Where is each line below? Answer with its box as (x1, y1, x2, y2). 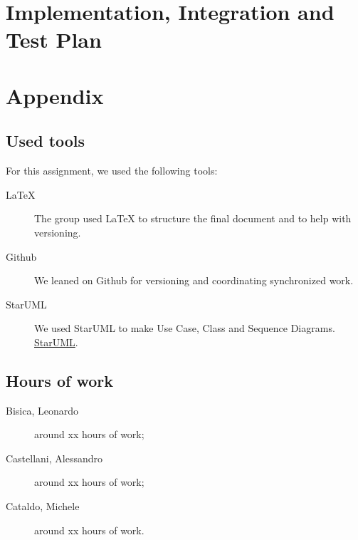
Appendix (6, 81, 104, 110)
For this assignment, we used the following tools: (6, 163, 218, 178)
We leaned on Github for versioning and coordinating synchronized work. (34, 273, 354, 288)
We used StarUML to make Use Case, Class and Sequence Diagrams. (34, 321, 335, 336)
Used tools (6, 130, 85, 152)
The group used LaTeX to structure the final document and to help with (34, 211, 352, 226)
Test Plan (6, 25, 102, 54)
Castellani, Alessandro (6, 450, 102, 465)
